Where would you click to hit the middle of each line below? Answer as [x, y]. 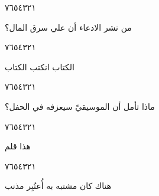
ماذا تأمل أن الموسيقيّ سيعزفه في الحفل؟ [80, 106]
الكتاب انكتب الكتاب [40, 66]
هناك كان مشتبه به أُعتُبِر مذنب [58, 186]
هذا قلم [18, 146]
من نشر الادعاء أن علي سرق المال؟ [68, 27]
